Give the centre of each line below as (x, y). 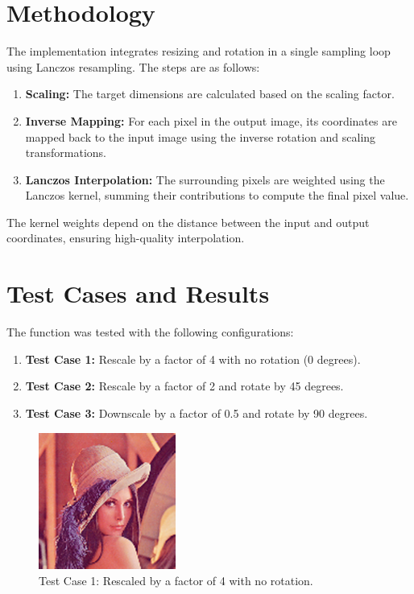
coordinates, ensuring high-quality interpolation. (126, 238)
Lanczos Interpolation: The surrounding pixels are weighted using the (205, 179)
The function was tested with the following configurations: (150, 332)
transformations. (66, 153)
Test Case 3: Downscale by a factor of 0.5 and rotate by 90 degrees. (197, 412)
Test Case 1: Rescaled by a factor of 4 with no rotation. (176, 580)
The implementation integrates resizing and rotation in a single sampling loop (199, 51)
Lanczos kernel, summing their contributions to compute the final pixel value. (217, 195)
